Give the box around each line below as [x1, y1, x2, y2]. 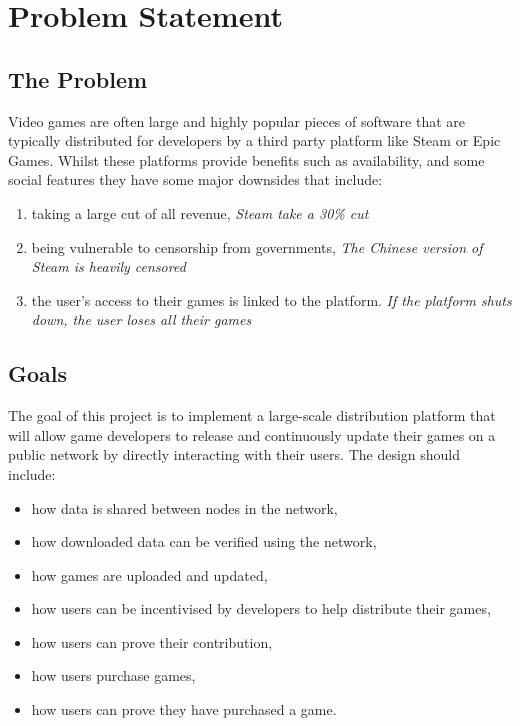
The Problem [8, 63, 148, 94]
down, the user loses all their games [31, 309, 252, 330]
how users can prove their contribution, [31, 631, 273, 652]
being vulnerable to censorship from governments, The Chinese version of [31, 236, 483, 257]
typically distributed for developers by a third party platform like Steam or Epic [8, 130, 501, 151]
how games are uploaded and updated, [31, 564, 268, 585]
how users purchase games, [31, 665, 196, 686]
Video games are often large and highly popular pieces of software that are [8, 110, 465, 131]
